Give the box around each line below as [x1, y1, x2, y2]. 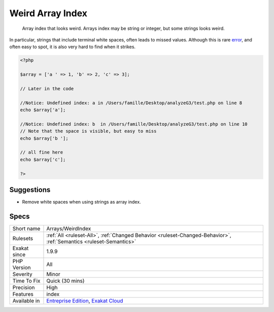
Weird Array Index [9, 8, 88, 19]
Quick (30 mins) [46, 277, 85, 284]
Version [12, 264, 31, 271]
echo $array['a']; [20, 107, 66, 113]
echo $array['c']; [20, 157, 66, 162]
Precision [12, 284, 35, 291]
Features [12, 290, 34, 297]
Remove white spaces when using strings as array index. [22, 199, 142, 205]
